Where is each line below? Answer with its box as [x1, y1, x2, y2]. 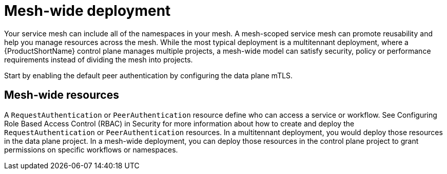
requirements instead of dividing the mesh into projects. [4, 55, 193, 64]
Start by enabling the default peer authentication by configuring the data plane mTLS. [4, 71, 293, 80]
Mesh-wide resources [4, 89, 119, 102]
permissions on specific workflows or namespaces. [4, 145, 178, 154]
